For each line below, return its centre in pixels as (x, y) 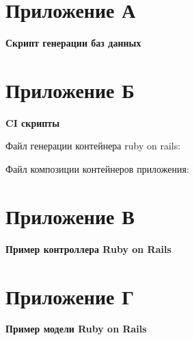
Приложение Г (70, 296)
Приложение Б (70, 89)
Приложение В (70, 216)
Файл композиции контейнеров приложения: (97, 169)
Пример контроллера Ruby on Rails (88, 248)
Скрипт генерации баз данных (73, 43)
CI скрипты (33, 122)
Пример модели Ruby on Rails (76, 329)
